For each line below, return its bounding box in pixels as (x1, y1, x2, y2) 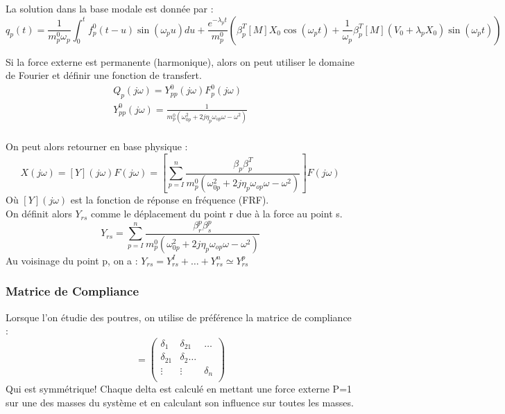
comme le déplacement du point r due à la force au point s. (91, 206, 343, 221)
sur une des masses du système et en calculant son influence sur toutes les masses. (6, 395, 354, 409)
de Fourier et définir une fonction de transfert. (6, 68, 202, 82)
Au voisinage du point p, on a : (6, 253, 138, 267)
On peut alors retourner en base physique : (6, 138, 188, 153)
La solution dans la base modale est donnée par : (6, 1, 214, 15)
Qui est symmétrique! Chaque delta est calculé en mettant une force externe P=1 (6, 381, 352, 396)
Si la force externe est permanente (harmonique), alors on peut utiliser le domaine (6, 54, 354, 69)
